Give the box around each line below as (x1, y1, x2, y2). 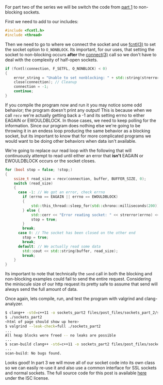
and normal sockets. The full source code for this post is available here (5, 370, 147, 376)
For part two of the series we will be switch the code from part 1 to (5, 4, 138, 10)
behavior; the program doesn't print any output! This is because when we (5, 107, 152, 113)
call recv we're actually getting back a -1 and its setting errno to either (5, 112, 145, 118)
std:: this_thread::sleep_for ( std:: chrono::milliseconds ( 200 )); (31, 203, 162, 208)
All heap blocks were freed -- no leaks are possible (5, 333, 116, 338)
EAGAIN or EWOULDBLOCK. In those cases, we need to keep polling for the (5, 117, 156, 123)
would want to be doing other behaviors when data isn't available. (5, 138, 137, 144)
